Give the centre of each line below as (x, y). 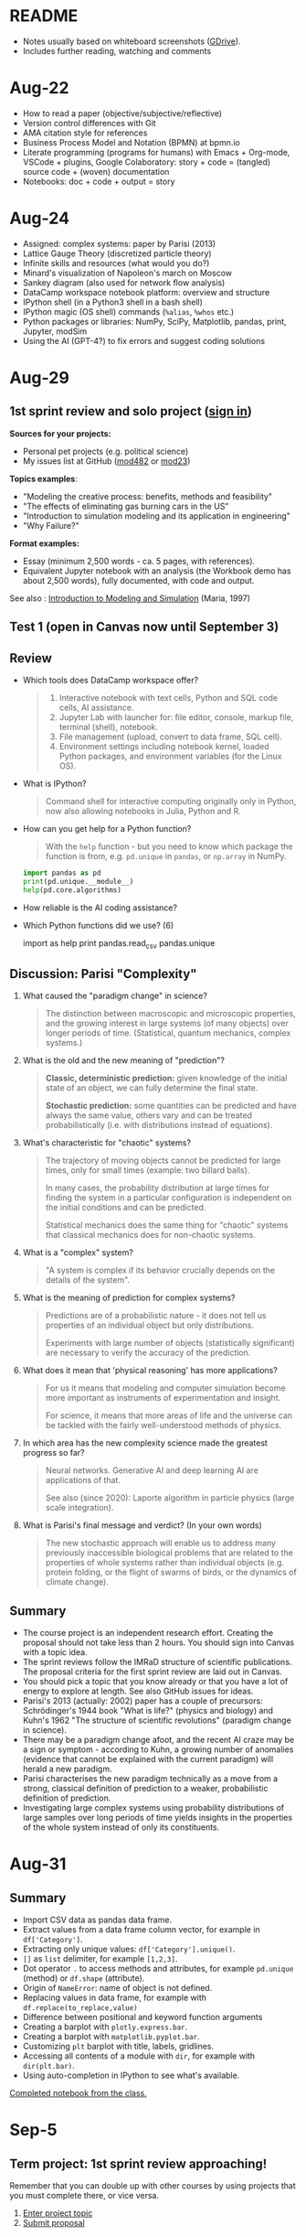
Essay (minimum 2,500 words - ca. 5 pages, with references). (139, 561)
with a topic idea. (55, 1652)
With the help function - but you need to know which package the (169, 846)
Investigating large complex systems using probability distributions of (153, 1808)
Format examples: (45, 543)
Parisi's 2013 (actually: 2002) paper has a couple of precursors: (142, 1701)
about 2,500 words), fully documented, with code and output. (138, 580)
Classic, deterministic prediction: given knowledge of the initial (166, 1078)
